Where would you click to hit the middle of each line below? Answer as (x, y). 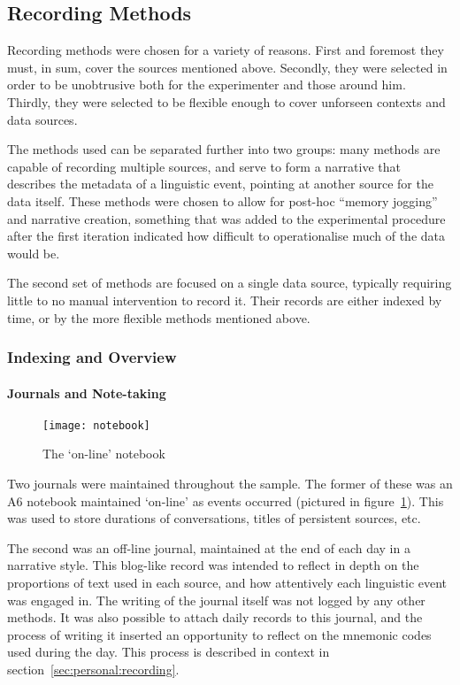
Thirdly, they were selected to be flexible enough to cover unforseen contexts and (226, 101)
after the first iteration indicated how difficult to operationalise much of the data (226, 236)
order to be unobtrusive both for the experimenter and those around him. (207, 85)
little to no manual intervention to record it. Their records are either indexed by (225, 300)
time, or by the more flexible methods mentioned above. (159, 317)
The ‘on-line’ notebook (104, 454)
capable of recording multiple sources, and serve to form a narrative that (204, 166)
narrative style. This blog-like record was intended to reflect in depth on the (213, 565)
